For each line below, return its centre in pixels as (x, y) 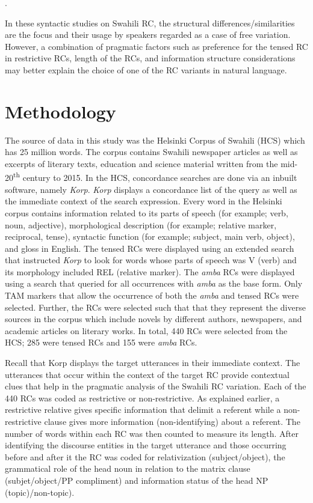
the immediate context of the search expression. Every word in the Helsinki (144, 201)
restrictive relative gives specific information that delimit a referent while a (143, 410)
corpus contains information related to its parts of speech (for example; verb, (147, 212)
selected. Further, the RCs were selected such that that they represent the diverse (155, 307)
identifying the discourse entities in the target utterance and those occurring (146, 445)
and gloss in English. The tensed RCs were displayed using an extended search (150, 248)
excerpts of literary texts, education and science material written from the (141, 163)
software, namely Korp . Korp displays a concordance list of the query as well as (151, 189)
